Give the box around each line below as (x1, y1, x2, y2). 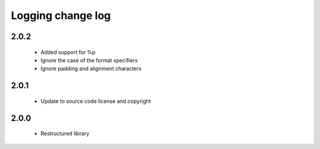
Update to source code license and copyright (40, 97, 151, 104)
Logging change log (11, 9, 111, 22)
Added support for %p (40, 48, 96, 56)
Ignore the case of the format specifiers (40, 56, 138, 64)
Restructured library (40, 130, 89, 137)
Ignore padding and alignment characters (40, 65, 142, 72)
